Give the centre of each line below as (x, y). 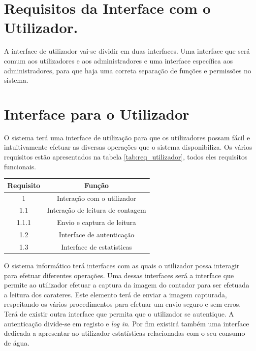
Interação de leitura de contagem (96, 210)
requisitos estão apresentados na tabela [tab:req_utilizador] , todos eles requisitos (126, 157)
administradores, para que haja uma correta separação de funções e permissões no (128, 70)
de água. (17, 342)
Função (96, 185)
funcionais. (20, 166)
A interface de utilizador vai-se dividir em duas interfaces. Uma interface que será (127, 51)
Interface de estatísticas (96, 246)
